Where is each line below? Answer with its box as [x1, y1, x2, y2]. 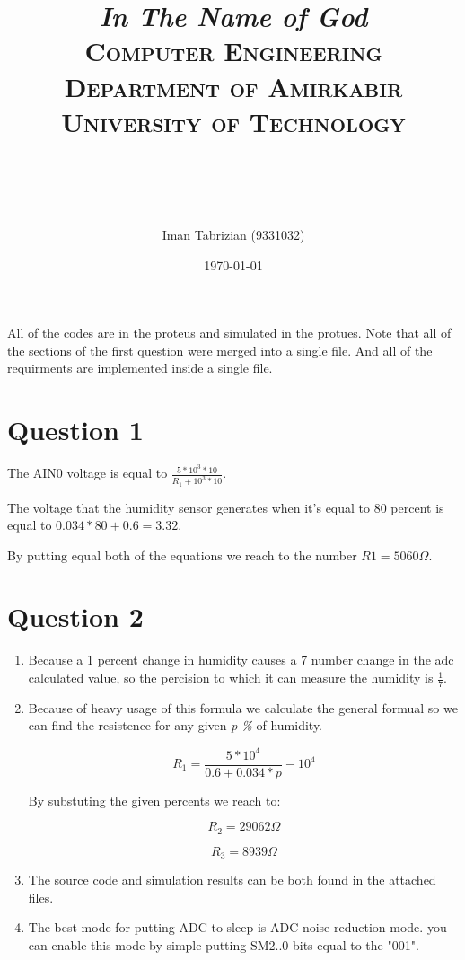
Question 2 [7, 598, 144, 635]
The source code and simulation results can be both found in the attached [28, 870, 436, 889]
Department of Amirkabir [64, 67, 403, 104]
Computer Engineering [84, 32, 382, 69]
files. [28, 887, 54, 906]
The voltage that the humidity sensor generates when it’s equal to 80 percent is [7, 498, 444, 516]
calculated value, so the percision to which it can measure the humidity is [28, 668, 434, 687]
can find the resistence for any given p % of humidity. [28, 716, 323, 735]
